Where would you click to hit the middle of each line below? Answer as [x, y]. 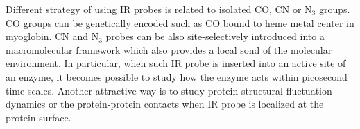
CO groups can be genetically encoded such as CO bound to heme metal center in [180, 22]
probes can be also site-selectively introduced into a [215, 36]
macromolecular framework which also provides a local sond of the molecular [169, 49]
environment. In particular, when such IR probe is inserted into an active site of [176, 63]
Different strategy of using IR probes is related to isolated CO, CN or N [159, 9]
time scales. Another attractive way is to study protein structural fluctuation [169, 90]
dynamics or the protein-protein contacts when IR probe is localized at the [165, 104]
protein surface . [38, 117]
